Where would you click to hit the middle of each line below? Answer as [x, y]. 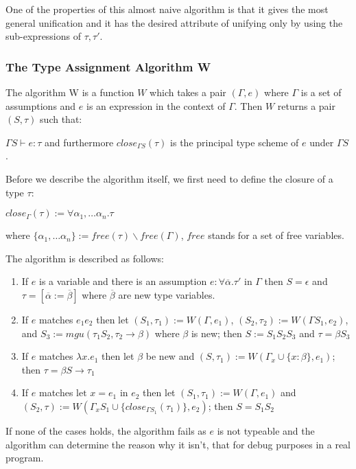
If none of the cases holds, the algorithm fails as [106, 430]
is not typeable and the [266, 430]
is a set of [321, 92]
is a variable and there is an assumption [123, 281]
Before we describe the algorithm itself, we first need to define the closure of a [169, 178]
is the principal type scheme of [235, 142]
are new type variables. [167, 294]
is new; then [216, 333]
